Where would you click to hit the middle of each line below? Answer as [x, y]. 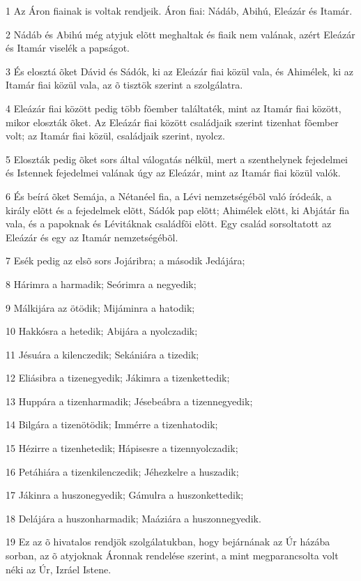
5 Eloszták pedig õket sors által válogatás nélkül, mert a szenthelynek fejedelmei [177, 159]
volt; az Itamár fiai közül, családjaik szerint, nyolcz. [115, 136]
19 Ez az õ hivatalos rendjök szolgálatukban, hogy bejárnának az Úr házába [168, 542]
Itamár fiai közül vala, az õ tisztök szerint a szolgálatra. [124, 85]
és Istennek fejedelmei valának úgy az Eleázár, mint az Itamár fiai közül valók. [173, 173]
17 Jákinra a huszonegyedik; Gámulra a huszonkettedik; [125, 495]
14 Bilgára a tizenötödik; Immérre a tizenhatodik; [112, 424]
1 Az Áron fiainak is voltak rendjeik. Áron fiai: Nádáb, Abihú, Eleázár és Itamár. [179, 10]
